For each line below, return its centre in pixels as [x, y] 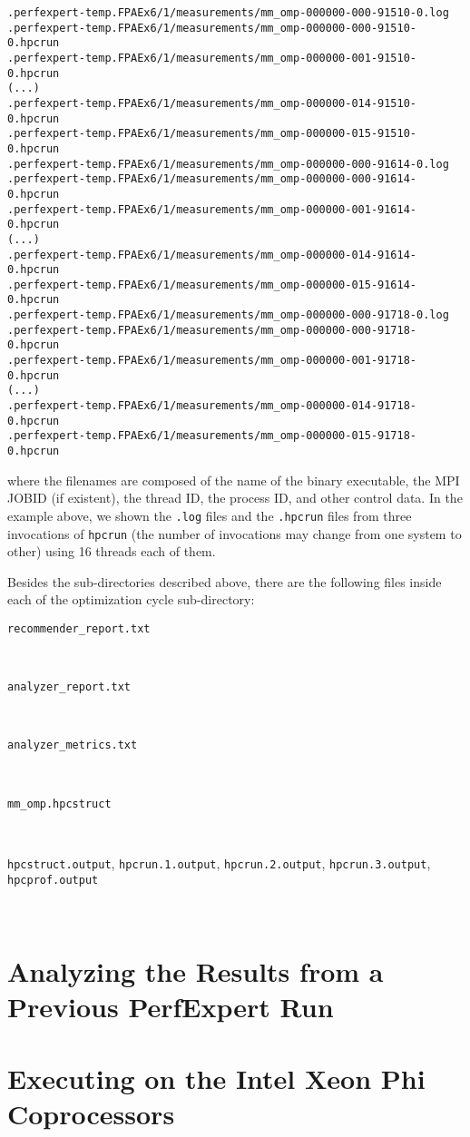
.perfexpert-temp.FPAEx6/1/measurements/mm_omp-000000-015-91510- [212, 134]
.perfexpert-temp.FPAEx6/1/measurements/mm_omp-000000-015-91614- [212, 284]
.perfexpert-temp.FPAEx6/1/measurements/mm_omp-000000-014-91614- [212, 255]
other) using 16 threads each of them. [112, 551]
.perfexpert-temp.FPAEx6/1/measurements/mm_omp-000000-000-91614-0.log [228, 164]
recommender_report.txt [79, 628]
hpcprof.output [53, 880]
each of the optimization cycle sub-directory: [131, 599]
